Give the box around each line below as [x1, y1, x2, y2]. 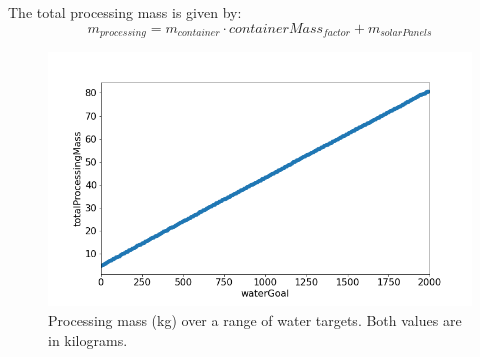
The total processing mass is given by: [8, 2, 242, 22]
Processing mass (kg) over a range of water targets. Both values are [48, 310, 462, 331]
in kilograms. [48, 329, 128, 350]
